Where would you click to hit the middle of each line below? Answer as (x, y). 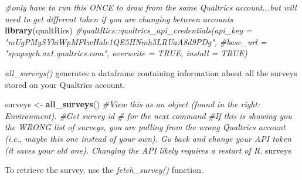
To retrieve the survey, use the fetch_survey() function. (104, 170)
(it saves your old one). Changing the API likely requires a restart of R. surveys (148, 150)
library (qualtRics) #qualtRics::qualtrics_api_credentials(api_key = (128, 30)
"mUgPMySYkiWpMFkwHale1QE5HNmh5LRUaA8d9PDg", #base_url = (136, 41)
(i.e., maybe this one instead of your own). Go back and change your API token (148, 138)
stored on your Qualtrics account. (65, 84)
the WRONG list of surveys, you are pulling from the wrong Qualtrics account (145, 127)
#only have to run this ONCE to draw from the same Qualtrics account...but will (151, 7)
